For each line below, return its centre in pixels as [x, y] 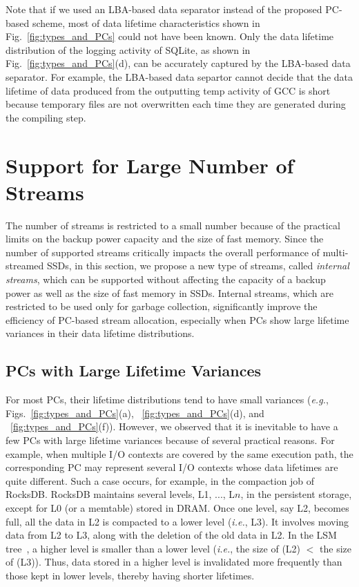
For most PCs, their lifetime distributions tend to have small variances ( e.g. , [167, 400]
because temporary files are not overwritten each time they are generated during [176, 104]
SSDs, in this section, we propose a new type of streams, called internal [198, 266]
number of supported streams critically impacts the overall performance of [163, 252]
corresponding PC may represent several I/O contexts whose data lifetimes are [172, 467]
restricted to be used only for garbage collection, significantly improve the [162, 306]
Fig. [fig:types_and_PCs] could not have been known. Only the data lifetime [170, 36]
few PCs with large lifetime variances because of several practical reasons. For [170, 440]
